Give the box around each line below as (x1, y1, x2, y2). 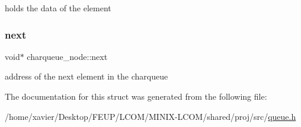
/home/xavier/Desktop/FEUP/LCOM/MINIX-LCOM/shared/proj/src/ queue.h (5, 110, 296, 122)
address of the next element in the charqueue (5, 70, 168, 82)
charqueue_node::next (27, 50, 108, 62)
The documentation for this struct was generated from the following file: (5, 90, 267, 102)
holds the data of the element (5, 2, 111, 14)
